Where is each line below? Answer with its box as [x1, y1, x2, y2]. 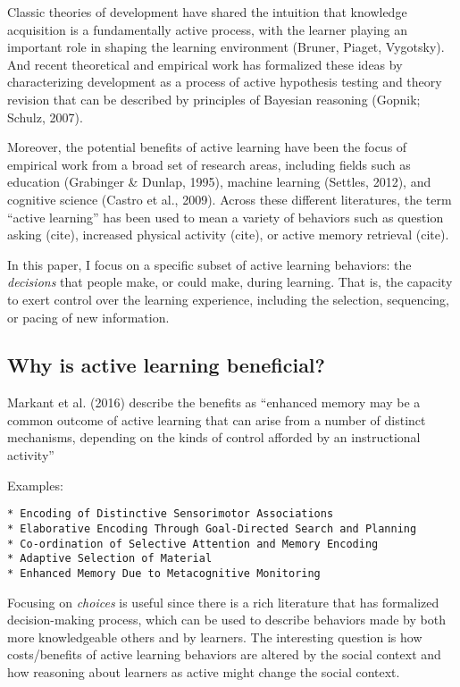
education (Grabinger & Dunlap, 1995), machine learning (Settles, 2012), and [7, 172, 431, 191]
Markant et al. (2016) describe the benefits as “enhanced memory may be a [7, 393, 421, 412]
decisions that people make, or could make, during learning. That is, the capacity [7, 272, 453, 291]
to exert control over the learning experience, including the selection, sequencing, [7, 289, 450, 308]
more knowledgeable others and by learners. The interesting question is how [7, 627, 422, 646]
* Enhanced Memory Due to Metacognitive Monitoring [7, 566, 321, 580]
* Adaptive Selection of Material [7, 552, 213, 566]
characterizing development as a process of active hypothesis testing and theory [7, 72, 442, 91]
